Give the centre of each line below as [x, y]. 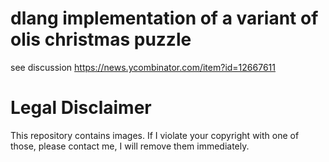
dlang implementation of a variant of [164, 18]
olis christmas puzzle [101, 39]
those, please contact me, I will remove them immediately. [130, 146]
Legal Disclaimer [81, 108]
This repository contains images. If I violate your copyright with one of [155, 135]
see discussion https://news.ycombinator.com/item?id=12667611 [143, 67]
